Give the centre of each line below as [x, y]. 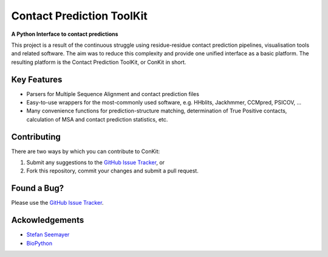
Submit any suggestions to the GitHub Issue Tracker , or [96, 163]
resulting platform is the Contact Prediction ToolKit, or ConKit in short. [99, 62]
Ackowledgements [48, 220]
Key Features [37, 79]
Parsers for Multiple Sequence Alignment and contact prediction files [113, 94]
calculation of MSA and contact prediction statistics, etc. [97, 119]
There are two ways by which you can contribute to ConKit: [86, 151]
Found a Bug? [38, 188]
